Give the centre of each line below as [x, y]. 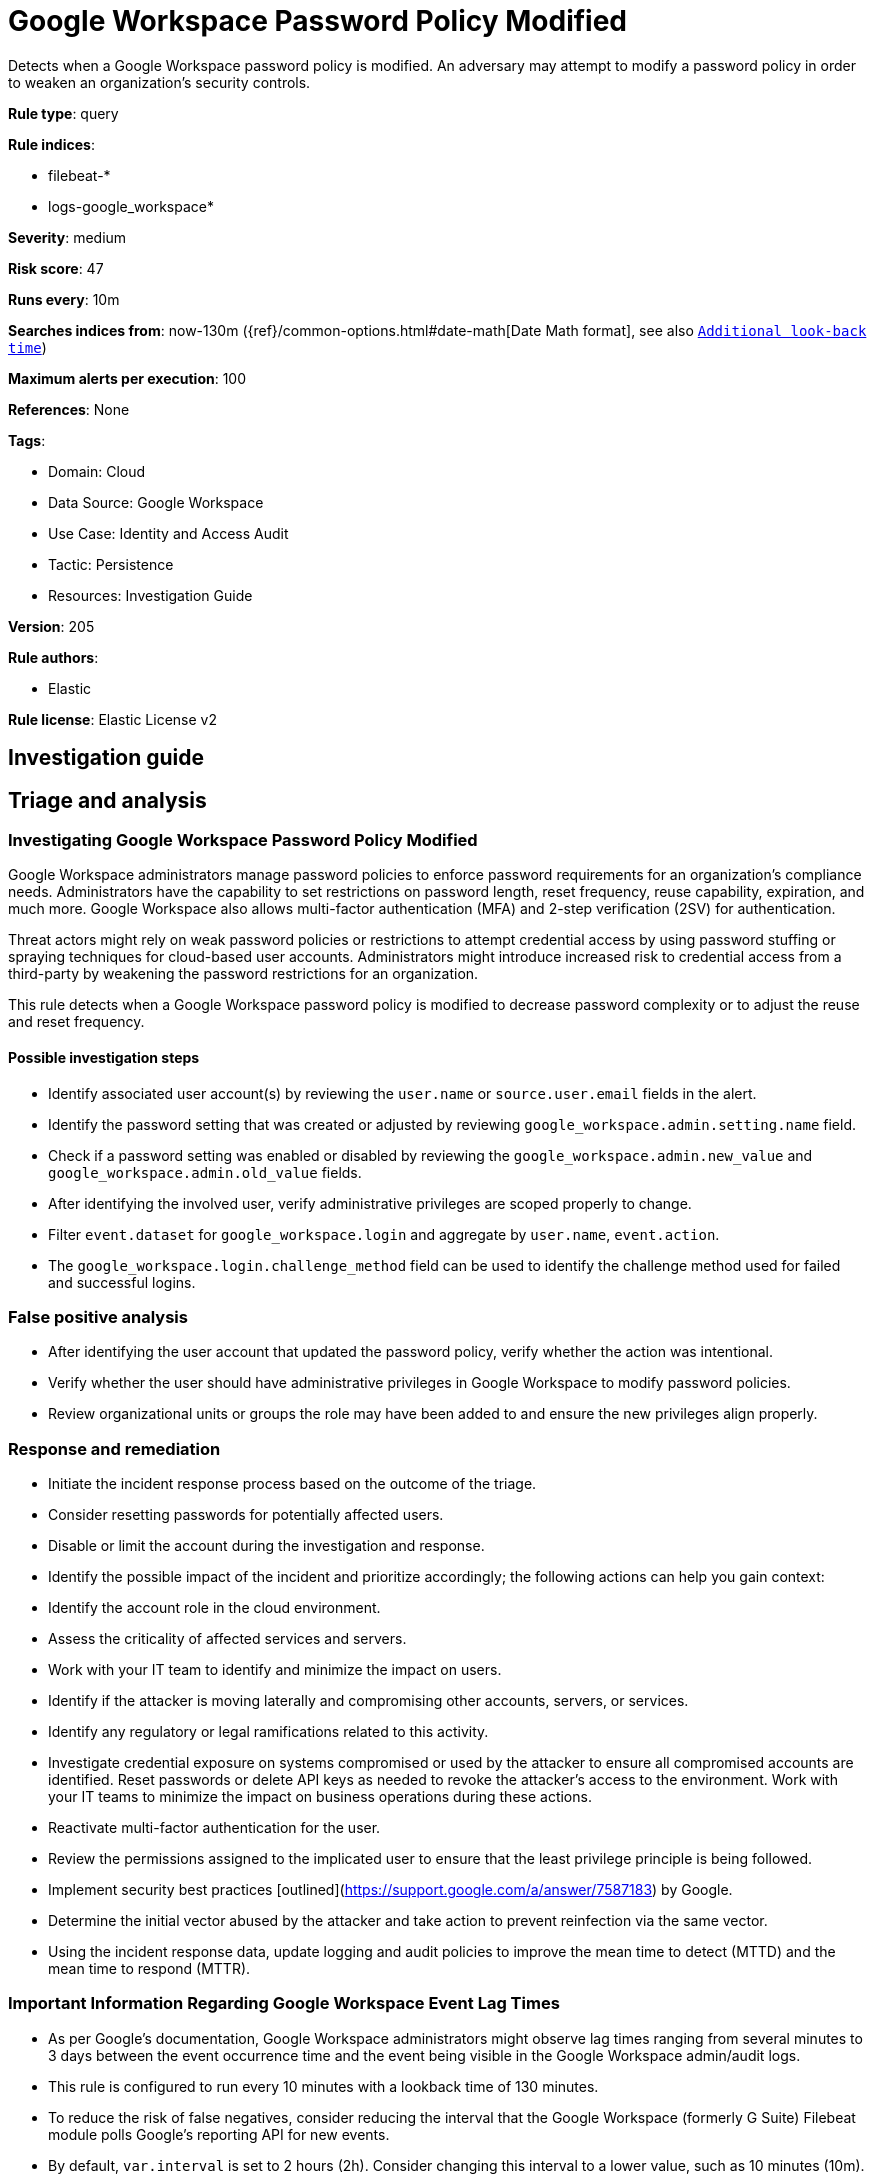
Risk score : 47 [56, 268]
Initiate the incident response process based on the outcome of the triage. [292, 1484]
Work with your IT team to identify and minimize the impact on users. [275, 1670]
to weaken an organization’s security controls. [159, 82]
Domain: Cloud [97, 471]
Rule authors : [53, 657]
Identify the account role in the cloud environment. [214, 1608]
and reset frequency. [76, 1022]
